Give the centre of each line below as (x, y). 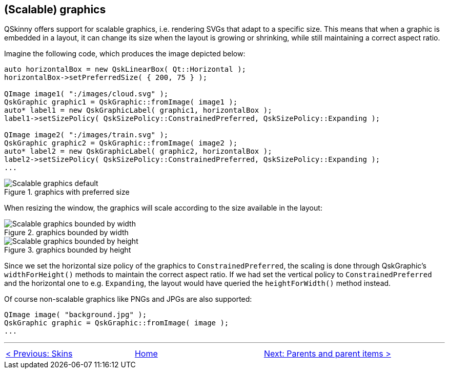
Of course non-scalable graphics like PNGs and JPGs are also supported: (128, 299)
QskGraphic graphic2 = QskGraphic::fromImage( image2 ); (121, 143)
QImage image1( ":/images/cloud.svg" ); (86, 94)
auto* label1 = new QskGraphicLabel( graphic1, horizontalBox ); (138, 110)
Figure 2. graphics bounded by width (66, 233)
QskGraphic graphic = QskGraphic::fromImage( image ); (117, 323)
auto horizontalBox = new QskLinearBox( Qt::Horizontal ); (125, 69)
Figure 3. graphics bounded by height (68, 250)
